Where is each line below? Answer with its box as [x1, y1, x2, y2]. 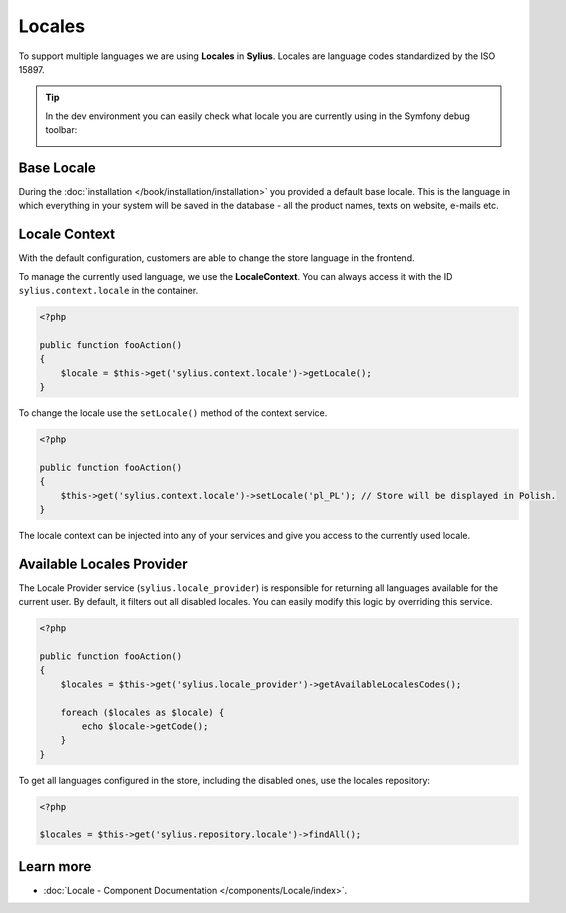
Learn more [18, 858, 92, 875]
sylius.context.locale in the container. [18, 285, 199, 297]
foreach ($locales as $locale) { [60, 706, 225, 718]
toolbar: [45, 124, 78, 136]
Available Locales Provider [18, 555, 188, 572]
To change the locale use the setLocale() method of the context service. [18, 407, 328, 419]
